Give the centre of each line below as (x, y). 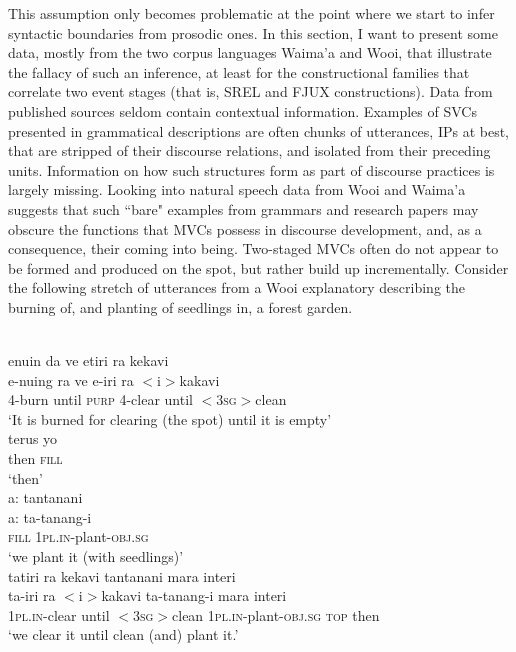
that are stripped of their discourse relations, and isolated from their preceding (249, 150)
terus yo (33, 438)
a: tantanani (45, 497)
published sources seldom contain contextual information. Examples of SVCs (242, 110)
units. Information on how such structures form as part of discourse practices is (251, 169)
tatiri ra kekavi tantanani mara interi (122, 575)
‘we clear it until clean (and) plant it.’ (123, 634)
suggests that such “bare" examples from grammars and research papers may (243, 208)
